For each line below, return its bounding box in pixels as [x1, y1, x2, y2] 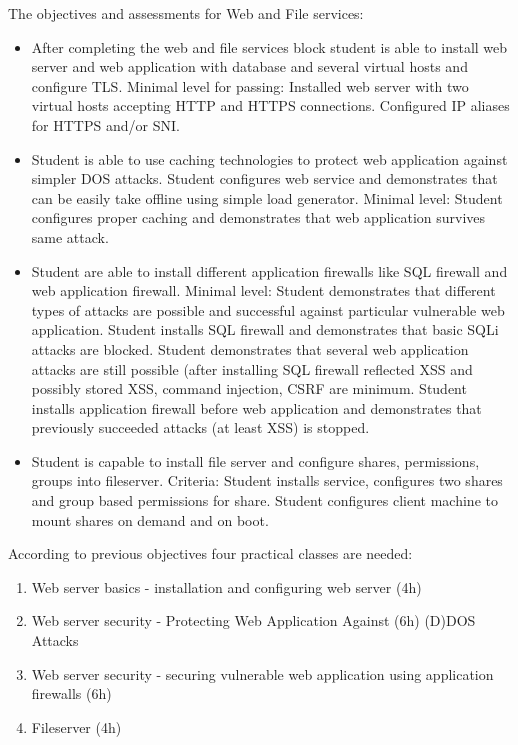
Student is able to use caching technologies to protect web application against [31, 148, 508, 169]
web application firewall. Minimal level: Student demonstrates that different [31, 280, 496, 301]
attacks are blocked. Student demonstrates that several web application [31, 338, 469, 359]
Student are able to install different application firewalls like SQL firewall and [31, 260, 508, 281]
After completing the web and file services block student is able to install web [31, 36, 508, 57]
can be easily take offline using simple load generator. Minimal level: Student [31, 187, 503, 208]
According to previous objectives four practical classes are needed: [8, 543, 413, 564]
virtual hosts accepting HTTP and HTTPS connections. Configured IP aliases [31, 95, 510, 116]
